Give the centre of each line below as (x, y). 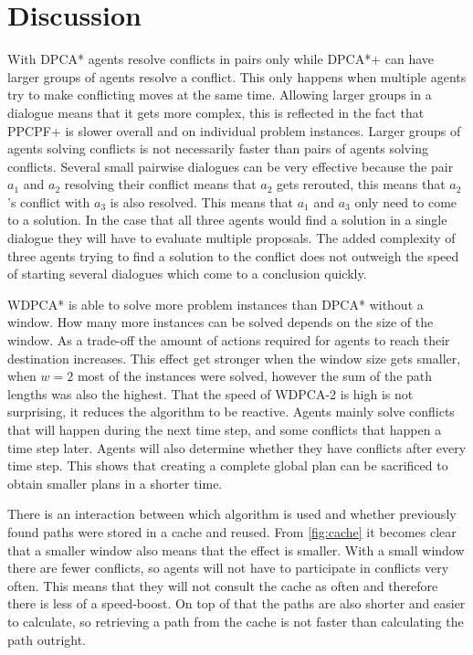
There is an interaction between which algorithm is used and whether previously (232, 514)
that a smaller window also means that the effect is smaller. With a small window (236, 549)
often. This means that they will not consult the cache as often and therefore (223, 585)
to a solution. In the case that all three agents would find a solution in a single (227, 220)
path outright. (47, 639)
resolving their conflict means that (160, 184)
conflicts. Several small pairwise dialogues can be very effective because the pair (231, 166)
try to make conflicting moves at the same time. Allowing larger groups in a (220, 95)
